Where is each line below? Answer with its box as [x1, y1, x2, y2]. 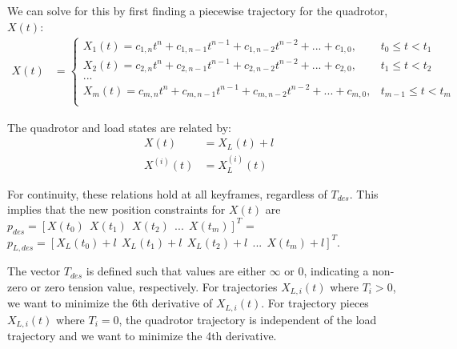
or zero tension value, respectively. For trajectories [30, 279, 278, 295]
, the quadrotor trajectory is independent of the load [118, 311, 377, 327]
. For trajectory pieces [261, 295, 369, 311]
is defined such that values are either [86, 263, 267, 279]
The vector [7, 263, 61, 279]
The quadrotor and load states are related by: [7, 118, 231, 135]
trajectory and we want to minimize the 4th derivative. [7, 327, 277, 344]
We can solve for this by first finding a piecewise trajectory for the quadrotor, [7, 2, 388, 18]
